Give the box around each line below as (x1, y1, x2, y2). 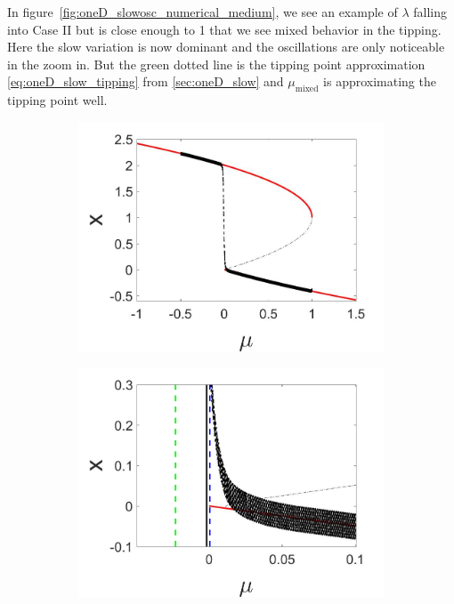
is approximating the (323, 72, 436, 91)
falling (413, 3, 448, 20)
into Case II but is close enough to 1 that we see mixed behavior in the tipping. (7, 20, 442, 38)
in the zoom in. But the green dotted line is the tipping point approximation (7, 54, 426, 73)
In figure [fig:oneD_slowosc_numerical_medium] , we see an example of (7, 3, 398, 20)
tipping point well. (7, 91, 108, 109)
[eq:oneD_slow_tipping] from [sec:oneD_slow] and (7, 72, 284, 91)
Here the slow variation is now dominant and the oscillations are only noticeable (7, 37, 445, 56)
